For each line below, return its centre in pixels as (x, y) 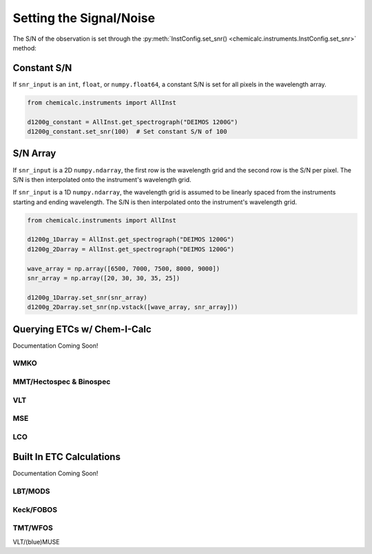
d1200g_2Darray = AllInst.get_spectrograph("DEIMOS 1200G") (131, 249)
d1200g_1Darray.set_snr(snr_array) (87, 297)
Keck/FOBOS (35, 509)
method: (25, 48)
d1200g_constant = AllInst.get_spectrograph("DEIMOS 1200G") (133, 122)
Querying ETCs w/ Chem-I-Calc (82, 329)
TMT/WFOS (33, 528)
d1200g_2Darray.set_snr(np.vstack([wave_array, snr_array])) (133, 307)
